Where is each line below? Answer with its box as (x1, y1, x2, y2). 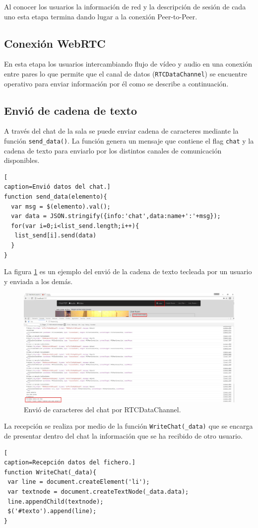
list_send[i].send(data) (14, 232, 97, 239)
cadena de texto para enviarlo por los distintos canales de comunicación (4, 145, 222, 155)
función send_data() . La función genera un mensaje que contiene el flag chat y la (4, 136, 254, 146)
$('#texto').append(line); (7, 508, 97, 515)
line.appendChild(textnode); (7, 498, 104, 505)
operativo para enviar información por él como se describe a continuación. (4, 78, 229, 88)
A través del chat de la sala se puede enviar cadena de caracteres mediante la (4, 126, 239, 136)
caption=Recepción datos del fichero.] (4, 459, 135, 466)
